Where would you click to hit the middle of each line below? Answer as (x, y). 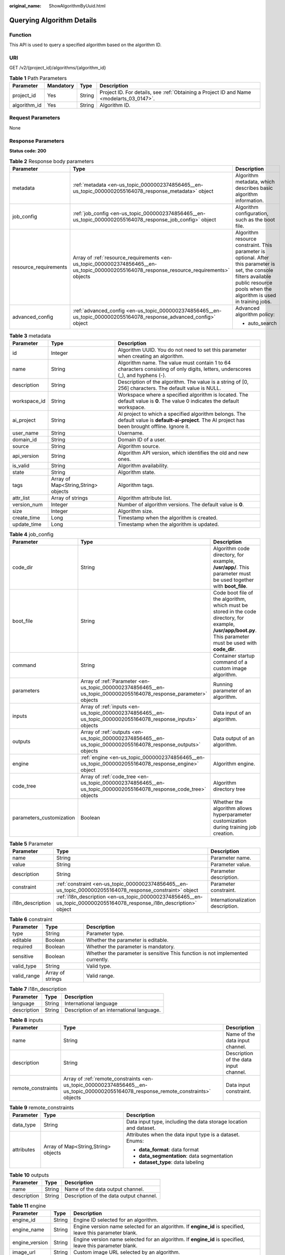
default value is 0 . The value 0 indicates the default (179, 401)
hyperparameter (233, 815)
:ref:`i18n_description (81, 897)
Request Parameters (35, 118)
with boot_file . (231, 586)
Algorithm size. (136, 511)
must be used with (235, 643)
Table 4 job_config (31, 535)
